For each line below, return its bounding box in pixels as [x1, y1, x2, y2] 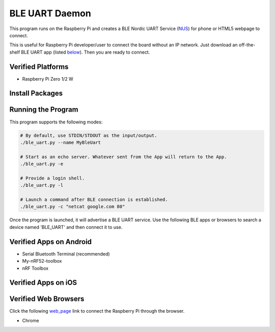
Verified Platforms [9, 62, 69, 71]
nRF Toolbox [22, 265, 48, 271]
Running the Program [9, 105, 78, 114]
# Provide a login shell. [20, 175, 85, 181]
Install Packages [9, 89, 63, 98]
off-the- [238, 42, 256, 48]
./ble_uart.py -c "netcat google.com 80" [20, 204, 125, 210]
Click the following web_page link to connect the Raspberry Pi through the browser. [9, 308, 185, 314]
